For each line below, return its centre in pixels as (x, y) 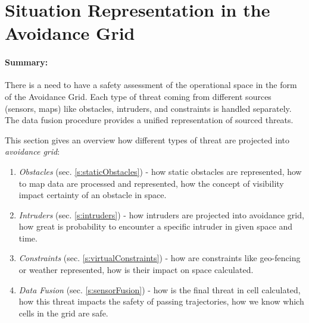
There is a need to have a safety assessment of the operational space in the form (151, 85)
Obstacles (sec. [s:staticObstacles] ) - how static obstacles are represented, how (160, 171)
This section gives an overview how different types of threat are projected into (147, 139)
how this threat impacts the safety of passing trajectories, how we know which (161, 301)
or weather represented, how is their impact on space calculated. (136, 270)
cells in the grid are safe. (63, 313)
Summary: (26, 62)
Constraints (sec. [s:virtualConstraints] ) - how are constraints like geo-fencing (160, 258)
